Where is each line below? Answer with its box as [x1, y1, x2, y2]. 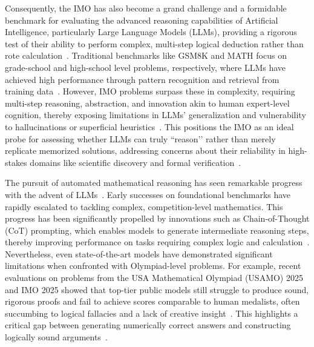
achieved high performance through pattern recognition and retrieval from [5, 73, 280, 85]
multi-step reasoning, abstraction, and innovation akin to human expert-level [5, 96, 290, 109]
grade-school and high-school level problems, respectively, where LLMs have [5, 61, 286, 73]
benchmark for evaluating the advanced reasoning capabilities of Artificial [5, 13, 278, 26]
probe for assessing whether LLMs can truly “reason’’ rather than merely [5, 132, 276, 145]
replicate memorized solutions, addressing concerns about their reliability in [5, 144, 286, 157]
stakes [5, 156, 27, 168]
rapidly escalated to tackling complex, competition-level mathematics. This [5, 200, 283, 213]
